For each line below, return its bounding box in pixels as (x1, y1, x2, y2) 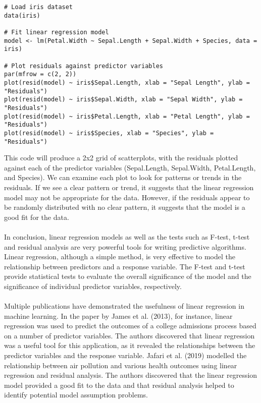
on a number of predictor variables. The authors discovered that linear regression (4, 330, 255, 340)
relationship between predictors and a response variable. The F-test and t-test (4, 261, 245, 271)
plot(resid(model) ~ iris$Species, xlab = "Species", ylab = (4, 129, 214, 137)
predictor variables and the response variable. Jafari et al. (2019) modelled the (4, 350, 247, 361)
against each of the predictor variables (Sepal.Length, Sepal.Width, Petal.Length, (4, 162, 256, 172)
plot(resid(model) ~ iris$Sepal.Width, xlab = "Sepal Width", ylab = (4, 96, 243, 103)
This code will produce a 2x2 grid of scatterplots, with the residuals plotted (4, 152, 238, 163)
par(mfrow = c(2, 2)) (4, 71, 77, 78)
